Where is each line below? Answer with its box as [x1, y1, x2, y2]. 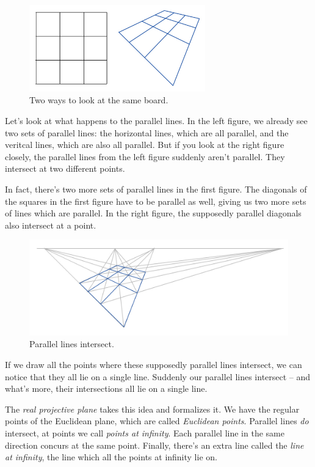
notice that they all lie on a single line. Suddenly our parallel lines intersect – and [5, 370, 311, 383]
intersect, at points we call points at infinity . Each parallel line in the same [5, 426, 284, 439]
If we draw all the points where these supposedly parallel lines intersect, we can [5, 358, 302, 370]
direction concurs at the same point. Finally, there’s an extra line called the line [5, 438, 304, 451]
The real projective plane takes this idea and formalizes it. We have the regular [5, 402, 300, 415]
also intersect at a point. [5, 218, 96, 231]
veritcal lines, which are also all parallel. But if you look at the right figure [5, 138, 284, 151]
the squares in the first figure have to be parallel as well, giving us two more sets [5, 194, 306, 207]
